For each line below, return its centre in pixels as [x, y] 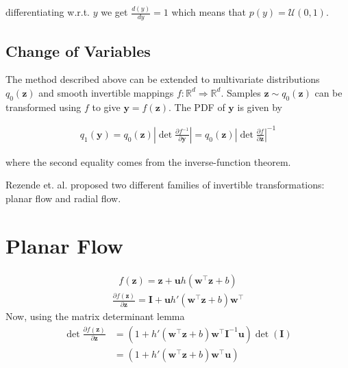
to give [106, 107]
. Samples [241, 92]
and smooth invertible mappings [106, 92]
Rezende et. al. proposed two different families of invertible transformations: [165, 185]
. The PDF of [197, 107]
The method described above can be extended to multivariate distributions [163, 79]
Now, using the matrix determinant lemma [95, 316]
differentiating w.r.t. [48, 12]
